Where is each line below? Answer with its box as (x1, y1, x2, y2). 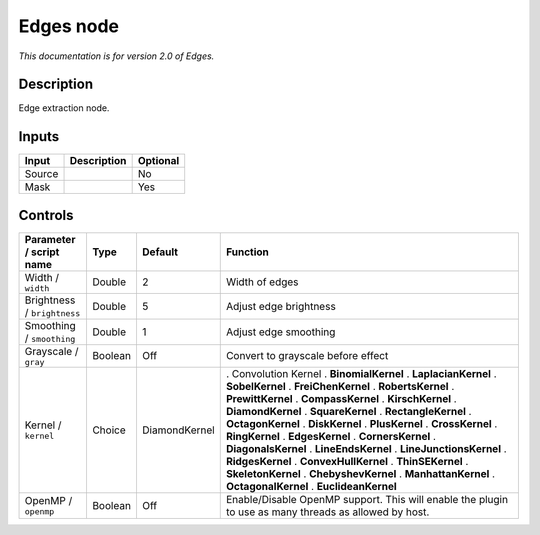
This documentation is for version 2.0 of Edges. (18, 50, 215, 62)
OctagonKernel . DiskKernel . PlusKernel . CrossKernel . (225, 416, 498, 430)
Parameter (24, 232, 76, 246)
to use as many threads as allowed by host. (225, 505, 430, 519)
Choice (91, 423, 126, 437)
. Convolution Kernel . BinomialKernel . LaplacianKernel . (225, 366, 497, 380)
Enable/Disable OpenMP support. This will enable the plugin (225, 492, 509, 506)
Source (24, 167, 59, 181)
